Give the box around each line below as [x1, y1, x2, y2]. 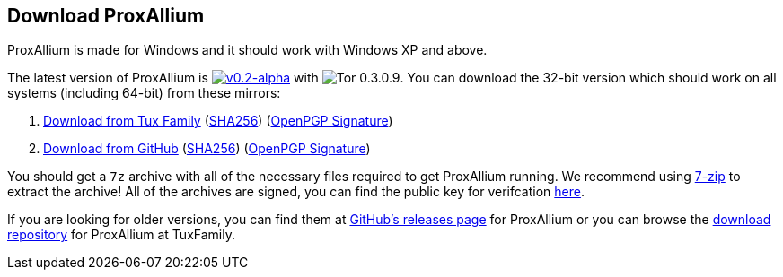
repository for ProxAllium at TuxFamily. [7, 227, 235, 243]
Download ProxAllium [7, 4, 205, 27]
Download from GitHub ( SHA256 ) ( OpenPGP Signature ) [43, 141, 371, 157]
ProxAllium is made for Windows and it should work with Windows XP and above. [7, 42, 488, 58]
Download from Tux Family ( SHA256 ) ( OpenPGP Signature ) [43, 113, 393, 129]
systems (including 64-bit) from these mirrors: [7, 85, 281, 101]
